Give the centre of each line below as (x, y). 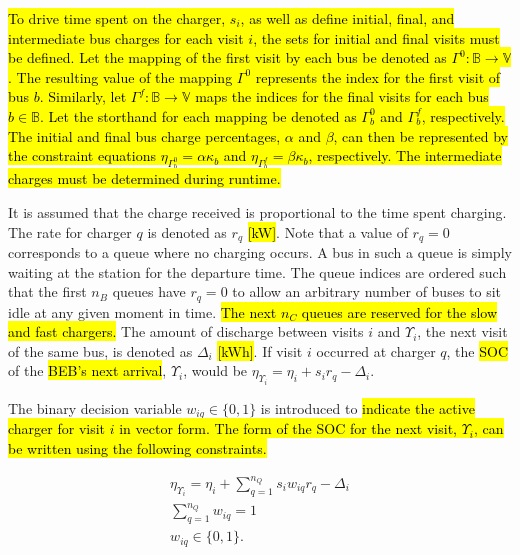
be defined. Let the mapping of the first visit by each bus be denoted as (227, 57)
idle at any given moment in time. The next (142, 311)
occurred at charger (376, 350)
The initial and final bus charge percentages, (144, 135)
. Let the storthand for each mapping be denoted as (198, 115)
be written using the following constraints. (137, 447)
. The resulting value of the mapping (120, 76)
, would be (215, 370)
